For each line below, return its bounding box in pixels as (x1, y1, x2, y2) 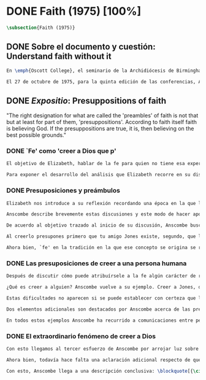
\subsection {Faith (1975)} (6, 25, 75, 31)
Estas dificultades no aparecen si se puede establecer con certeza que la (6, 295, 204, 301)
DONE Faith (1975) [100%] (6, 4, 142, 18)
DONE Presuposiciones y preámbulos (6, 186, 121, 195)
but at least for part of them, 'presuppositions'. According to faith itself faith (6, 118, 197, 126)
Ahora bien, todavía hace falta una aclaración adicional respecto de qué (6, 357, 202, 363)
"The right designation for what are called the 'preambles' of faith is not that (6, 112, 199, 119)
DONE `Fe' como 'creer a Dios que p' (6, 147, 116, 155)
